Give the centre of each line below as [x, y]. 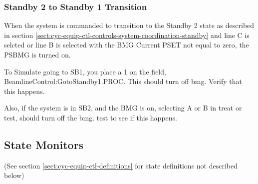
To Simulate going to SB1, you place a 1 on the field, [85, 71]
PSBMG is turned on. [37, 54]
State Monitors [44, 144]
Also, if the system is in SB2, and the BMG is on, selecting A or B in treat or [123, 108]
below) [14, 175]
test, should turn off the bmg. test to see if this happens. [91, 117]
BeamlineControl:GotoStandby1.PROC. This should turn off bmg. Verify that [123, 81]
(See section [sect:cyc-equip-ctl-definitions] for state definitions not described [121, 165]
